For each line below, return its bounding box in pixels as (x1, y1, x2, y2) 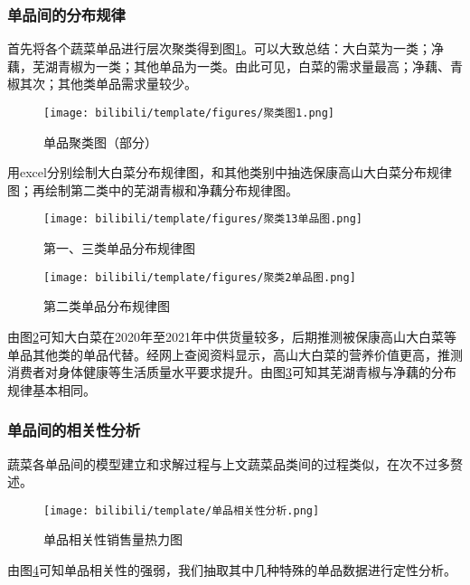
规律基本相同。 (7, 380, 96, 399)
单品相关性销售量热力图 (43, 530, 183, 549)
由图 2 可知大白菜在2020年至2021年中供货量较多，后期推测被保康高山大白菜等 (7, 326, 456, 345)
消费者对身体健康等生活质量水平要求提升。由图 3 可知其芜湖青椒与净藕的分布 (7, 363, 456, 382)
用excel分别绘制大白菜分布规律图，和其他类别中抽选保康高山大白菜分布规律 (7, 163, 452, 182)
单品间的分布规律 (7, 3, 126, 25)
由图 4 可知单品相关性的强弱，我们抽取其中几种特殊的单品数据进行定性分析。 (7, 560, 456, 579)
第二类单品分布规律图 (43, 297, 170, 316)
